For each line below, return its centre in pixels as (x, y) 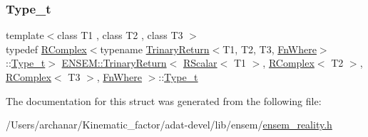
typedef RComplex (46, 49)
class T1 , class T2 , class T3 (120, 35)
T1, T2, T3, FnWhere (270, 49)
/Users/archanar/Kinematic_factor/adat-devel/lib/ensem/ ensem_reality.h (169, 125)
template (25, 35)
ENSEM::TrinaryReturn (114, 63)
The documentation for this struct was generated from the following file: (164, 100)
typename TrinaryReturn (155, 49)
